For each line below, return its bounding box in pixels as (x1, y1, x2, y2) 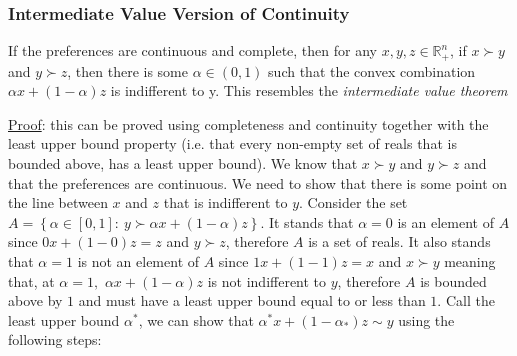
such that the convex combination (268, 60, 476, 81)
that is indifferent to (163, 192, 288, 213)
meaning (444, 251, 496, 272)
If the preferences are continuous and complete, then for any (8, 40, 377, 61)
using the (398, 309, 455, 330)
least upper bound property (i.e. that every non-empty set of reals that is (8, 133, 457, 154)
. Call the (437, 290, 495, 311)
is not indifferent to (207, 270, 327, 291)
